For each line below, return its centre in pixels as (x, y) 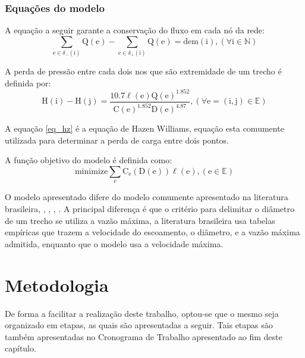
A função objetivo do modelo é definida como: (89, 160)
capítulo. (21, 348)
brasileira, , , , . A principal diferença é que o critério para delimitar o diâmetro (150, 208)
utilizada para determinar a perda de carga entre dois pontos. (117, 140)
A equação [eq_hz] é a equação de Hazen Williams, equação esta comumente (144, 128)
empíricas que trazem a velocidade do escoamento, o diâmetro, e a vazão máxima (152, 232)
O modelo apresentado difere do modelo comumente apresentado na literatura (147, 197)
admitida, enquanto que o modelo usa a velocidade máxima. (114, 243)
